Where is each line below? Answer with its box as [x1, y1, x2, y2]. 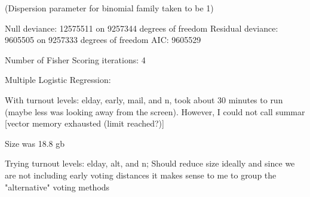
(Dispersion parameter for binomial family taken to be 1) [5, 2, 214, 14]
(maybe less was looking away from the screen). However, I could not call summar [5, 105, 305, 118]
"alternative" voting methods [5, 180, 110, 193]
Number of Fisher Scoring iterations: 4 [5, 53, 146, 66]
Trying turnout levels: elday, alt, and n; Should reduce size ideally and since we [5, 157, 295, 170]
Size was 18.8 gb [5, 137, 65, 149]
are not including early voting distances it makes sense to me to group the [5, 168, 277, 181]
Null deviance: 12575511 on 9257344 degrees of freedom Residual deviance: [5, 21, 278, 34]
